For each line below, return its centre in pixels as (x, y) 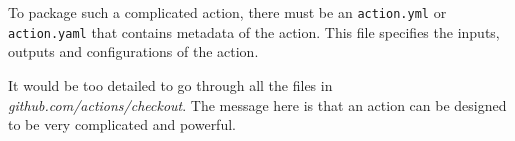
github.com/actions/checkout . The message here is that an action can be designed (257, 104)
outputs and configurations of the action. (133, 51)
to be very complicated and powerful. (122, 124)
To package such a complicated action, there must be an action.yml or (227, 12)
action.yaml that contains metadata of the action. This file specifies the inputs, (254, 31)
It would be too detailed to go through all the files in (170, 84)
